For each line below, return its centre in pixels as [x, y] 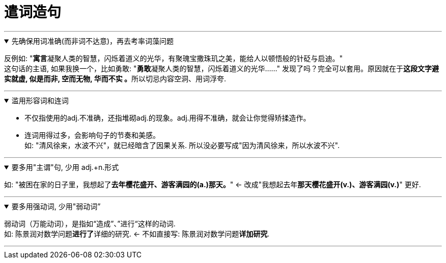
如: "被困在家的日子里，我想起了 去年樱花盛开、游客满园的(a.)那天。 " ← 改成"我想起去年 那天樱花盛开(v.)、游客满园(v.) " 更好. [213, 184]
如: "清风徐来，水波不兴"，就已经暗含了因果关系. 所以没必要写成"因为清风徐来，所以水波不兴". [182, 145]
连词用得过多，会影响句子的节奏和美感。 [92, 135]
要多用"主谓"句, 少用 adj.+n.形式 [65, 167]
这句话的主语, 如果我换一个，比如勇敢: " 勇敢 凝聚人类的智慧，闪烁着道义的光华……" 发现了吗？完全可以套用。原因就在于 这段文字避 [221, 68]
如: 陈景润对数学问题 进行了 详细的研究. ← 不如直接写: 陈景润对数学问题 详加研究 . [137, 233]
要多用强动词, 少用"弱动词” [56, 206]
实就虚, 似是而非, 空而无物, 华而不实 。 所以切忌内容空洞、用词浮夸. [115, 78]
